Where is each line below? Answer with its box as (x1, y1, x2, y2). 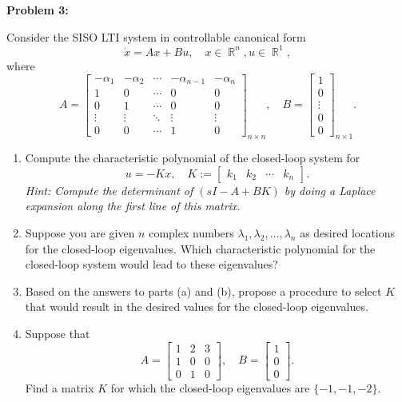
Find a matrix (25, 379, 94, 396)
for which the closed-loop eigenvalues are (110, 379, 310, 396)
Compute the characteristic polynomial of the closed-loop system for (25, 149, 360, 166)
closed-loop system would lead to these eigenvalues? (25, 256, 278, 273)
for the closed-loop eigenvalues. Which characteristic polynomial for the (25, 240, 376, 257)
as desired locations (300, 225, 396, 241)
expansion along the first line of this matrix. (25, 197, 241, 214)
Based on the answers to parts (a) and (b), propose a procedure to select (25, 282, 382, 299)
